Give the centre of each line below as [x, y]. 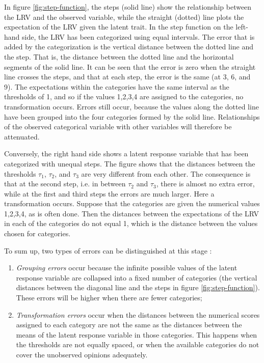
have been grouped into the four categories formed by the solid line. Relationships [132, 116]
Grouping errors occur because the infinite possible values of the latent [127, 268]
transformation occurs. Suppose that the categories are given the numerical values [132, 203]
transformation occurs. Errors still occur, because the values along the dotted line [131, 106]
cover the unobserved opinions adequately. [82, 354]
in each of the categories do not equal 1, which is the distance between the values [131, 223]
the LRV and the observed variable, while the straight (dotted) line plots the [124, 17]
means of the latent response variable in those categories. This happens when [137, 334]
